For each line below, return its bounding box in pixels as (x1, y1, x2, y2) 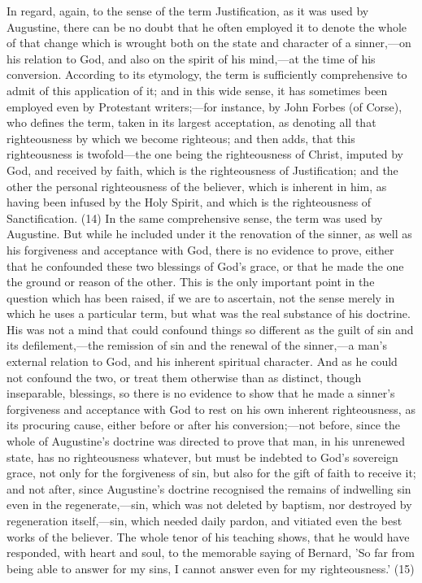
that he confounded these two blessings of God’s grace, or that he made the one (7, 257, 404, 274)
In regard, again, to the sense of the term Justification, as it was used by (7, 2, 369, 19)
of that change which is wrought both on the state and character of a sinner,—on (7, 34, 411, 51)
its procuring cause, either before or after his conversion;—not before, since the (7, 416, 401, 433)
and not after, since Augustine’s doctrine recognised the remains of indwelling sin (7, 480, 411, 497)
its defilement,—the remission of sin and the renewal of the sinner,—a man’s (7, 337, 388, 354)
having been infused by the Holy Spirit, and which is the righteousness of (7, 194, 372, 211)
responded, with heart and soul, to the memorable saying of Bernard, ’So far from (7, 544, 415, 561)
